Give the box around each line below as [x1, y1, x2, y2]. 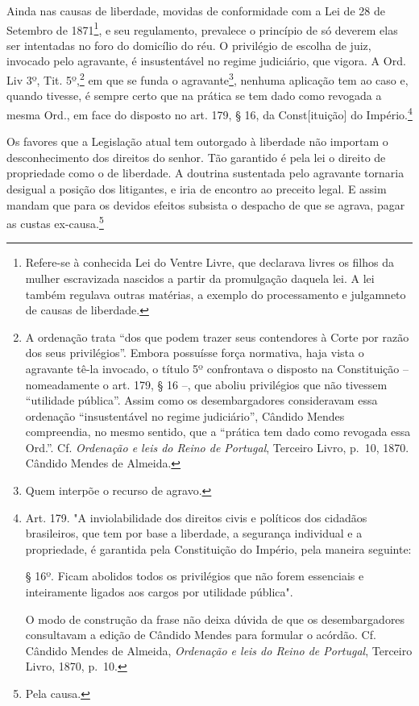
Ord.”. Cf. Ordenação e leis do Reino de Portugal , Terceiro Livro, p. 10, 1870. [25, 438, 409, 455]
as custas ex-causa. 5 [6, 213, 104, 231]
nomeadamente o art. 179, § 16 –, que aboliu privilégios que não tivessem [25, 376, 388, 392]
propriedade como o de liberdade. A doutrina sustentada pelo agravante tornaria [6, 164, 404, 181]
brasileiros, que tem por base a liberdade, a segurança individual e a [25, 525, 363, 542]
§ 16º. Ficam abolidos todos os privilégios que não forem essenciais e [25, 567, 364, 584]
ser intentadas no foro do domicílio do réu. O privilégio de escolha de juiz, [6, 36, 371, 53]
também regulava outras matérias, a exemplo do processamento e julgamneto [25, 285, 406, 302]
